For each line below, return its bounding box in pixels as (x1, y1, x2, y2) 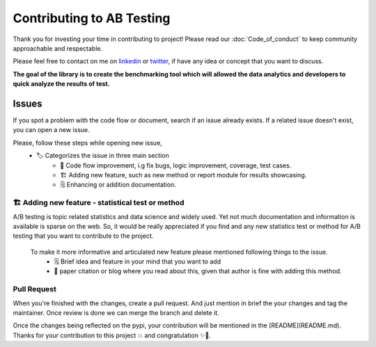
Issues (13, 97, 42, 109)
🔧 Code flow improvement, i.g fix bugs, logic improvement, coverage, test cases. (60, 161, 292, 170)
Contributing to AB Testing (13, 10, 171, 26)
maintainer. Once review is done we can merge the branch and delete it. (13, 308, 219, 316)
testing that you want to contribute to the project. (13, 232, 154, 240)
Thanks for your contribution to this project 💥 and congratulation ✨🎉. (13, 331, 212, 339)
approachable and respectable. (13, 44, 103, 52)
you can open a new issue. (13, 126, 90, 134)
